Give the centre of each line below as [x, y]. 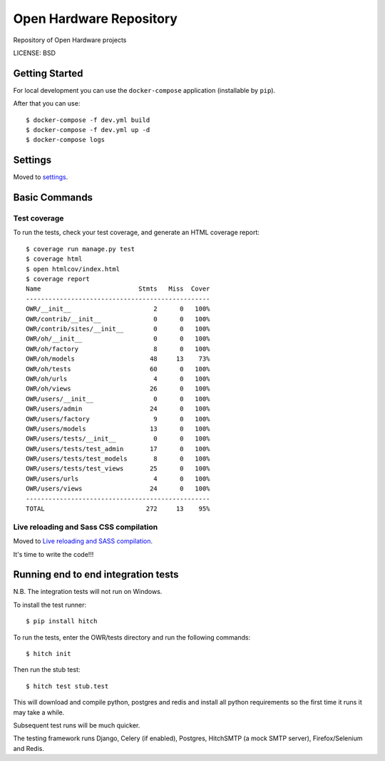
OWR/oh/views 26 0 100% [118, 389]
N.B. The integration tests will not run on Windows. [88, 592]
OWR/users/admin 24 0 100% [118, 409]
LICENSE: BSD [35, 53]
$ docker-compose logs [66, 140]
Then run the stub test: [47, 670]
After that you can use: [47, 104]
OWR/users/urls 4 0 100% [118, 479]
